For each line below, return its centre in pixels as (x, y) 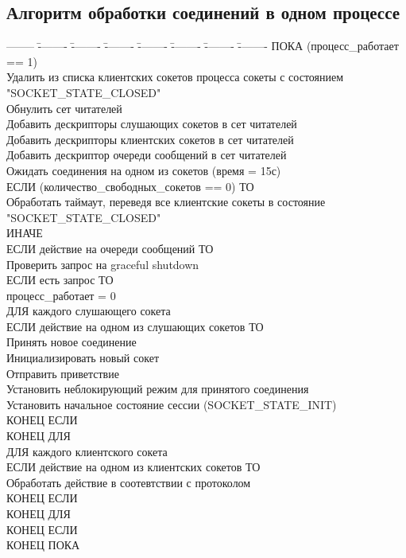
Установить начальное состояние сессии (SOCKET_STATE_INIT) (172, 404)
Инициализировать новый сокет (83, 358)
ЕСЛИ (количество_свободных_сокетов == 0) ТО (130, 186)
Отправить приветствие (63, 373)
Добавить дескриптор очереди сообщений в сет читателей (147, 155)
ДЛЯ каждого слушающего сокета (89, 311)
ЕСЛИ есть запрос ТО (60, 280)
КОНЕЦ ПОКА (43, 545)
